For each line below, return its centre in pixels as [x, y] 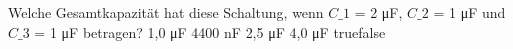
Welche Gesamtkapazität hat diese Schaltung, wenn [166, 12]
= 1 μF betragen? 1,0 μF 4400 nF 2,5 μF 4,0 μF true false [210, 31]
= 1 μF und [469, 12]
